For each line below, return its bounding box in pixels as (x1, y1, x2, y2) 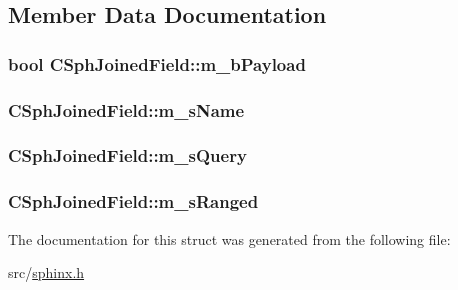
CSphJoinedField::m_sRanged (8, 189, 259, 214)
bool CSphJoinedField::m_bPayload (8, 51, 306, 76)
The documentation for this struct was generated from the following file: (8, 228, 451, 249)
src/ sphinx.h (8, 262, 85, 283)
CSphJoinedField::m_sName (8, 97, 245, 122)
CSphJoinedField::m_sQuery (8, 143, 247, 168)
